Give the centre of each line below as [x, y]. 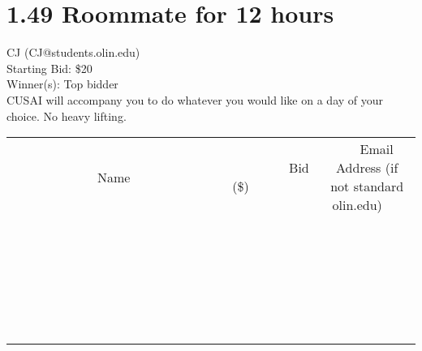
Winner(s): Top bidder [62, 84]
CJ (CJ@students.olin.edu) [73, 52]
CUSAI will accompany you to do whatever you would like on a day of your [195, 99]
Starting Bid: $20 [50, 68]
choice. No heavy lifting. [67, 116]
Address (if [367, 168]
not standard [367, 186]
